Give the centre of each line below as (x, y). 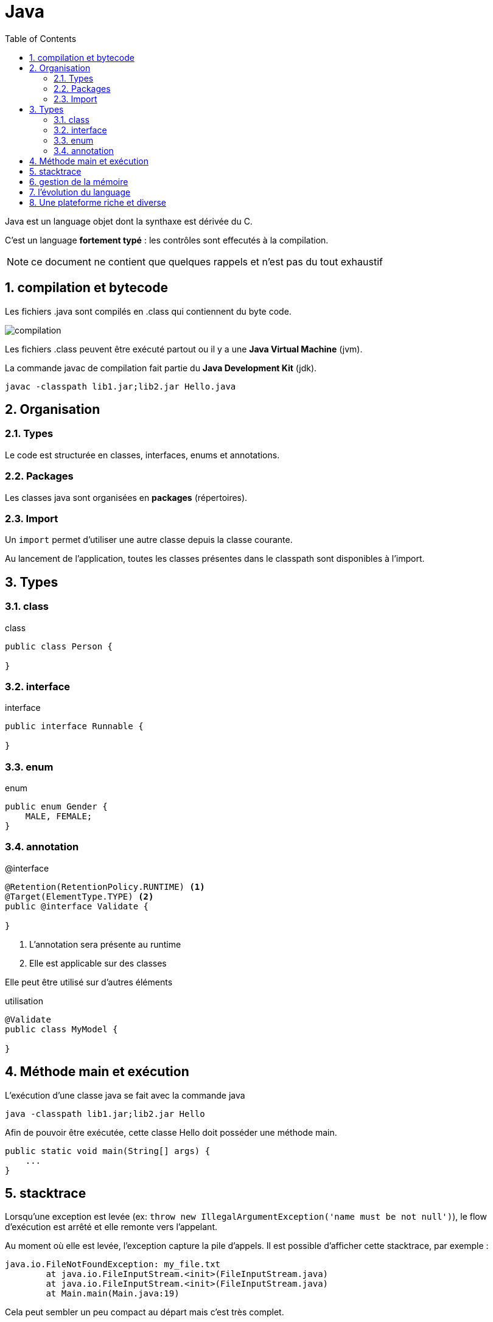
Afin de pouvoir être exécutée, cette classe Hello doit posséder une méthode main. (171, 1132)
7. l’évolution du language (80, 192)
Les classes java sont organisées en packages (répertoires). (126, 497)
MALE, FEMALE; (59, 817)
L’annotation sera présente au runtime (105, 944)
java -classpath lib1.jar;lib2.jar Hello (105, 1114)
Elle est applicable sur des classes (98, 963)
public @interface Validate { (77, 906)
